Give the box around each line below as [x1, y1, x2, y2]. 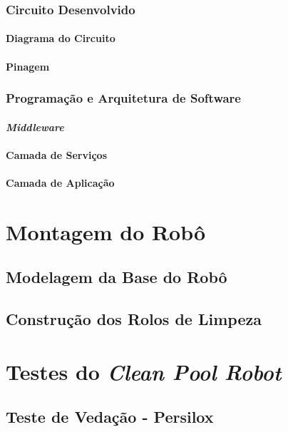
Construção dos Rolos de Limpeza [6, 308, 262, 330]
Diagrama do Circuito [6, 31, 115, 46]
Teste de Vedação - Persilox [6, 406, 214, 428]
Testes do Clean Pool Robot [6, 356, 282, 386]
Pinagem [6, 58, 50, 73]
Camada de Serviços [6, 147, 108, 162]
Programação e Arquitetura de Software [6, 89, 241, 107]
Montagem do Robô [6, 217, 206, 246]
